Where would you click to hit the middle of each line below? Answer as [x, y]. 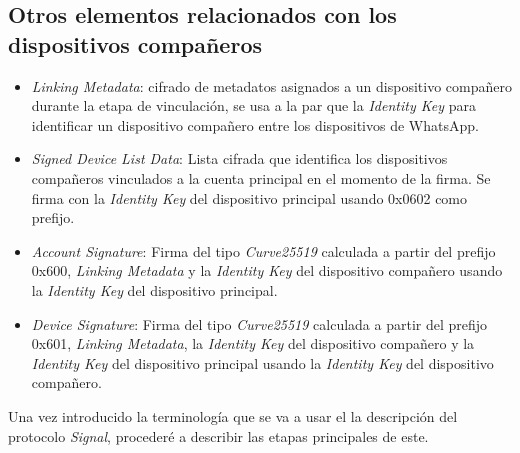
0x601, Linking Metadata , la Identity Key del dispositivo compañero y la [253, 343]
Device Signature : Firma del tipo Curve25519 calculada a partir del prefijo [259, 323]
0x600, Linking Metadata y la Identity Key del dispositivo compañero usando [267, 270]
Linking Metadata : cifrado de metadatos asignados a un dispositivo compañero [271, 85]
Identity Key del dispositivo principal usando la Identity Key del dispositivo [262, 362]
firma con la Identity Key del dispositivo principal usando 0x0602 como [249, 197]
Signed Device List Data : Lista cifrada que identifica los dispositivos [239, 158]
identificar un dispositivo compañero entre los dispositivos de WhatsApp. [255, 124]
